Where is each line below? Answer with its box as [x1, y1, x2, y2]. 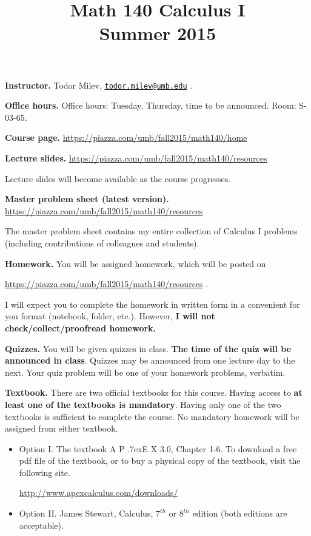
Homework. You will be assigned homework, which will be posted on [5, 257, 266, 270]
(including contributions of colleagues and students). [5, 236, 199, 249]
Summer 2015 [99, 21, 216, 46]
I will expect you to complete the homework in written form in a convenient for [5, 297, 300, 310]
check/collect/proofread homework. [5, 321, 156, 334]
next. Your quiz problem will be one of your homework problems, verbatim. [5, 365, 286, 378]
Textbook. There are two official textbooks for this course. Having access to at [5, 386, 303, 399]
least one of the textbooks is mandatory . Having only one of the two [5, 398, 281, 410]
